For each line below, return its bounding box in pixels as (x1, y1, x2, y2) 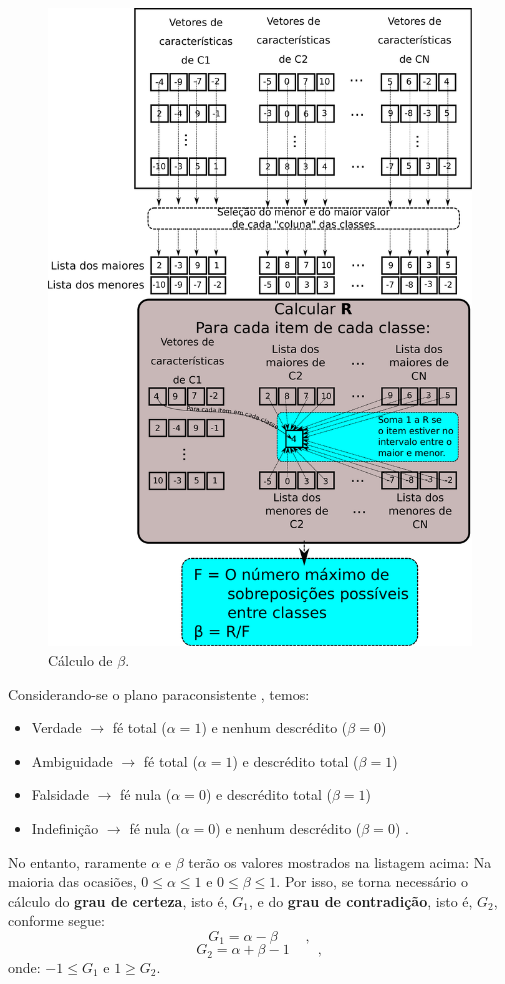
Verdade (31, 717, 82, 738)
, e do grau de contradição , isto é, (248, 890, 473, 911)
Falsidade (31, 784, 89, 805)
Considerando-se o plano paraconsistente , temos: (8, 683, 310, 704)
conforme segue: (8, 910, 105, 931)
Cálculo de (48, 650, 113, 671)
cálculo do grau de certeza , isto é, (8, 890, 228, 911)
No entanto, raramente (8, 851, 147, 872)
